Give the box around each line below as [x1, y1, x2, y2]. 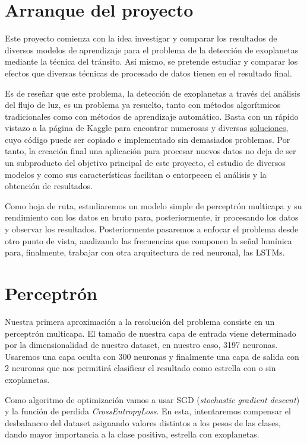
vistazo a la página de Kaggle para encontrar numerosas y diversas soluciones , [5, 122, 289, 134]
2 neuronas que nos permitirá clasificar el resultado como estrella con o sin [5, 362, 276, 374]
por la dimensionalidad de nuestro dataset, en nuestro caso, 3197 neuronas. [5, 338, 278, 351]
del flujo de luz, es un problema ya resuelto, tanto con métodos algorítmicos [5, 98, 281, 111]
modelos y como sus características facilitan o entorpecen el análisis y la [5, 168, 267, 180]
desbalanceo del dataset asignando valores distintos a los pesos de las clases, [5, 416, 281, 429]
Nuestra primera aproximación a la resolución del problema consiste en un [5, 315, 275, 327]
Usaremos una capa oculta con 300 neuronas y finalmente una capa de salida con [5, 350, 299, 362]
